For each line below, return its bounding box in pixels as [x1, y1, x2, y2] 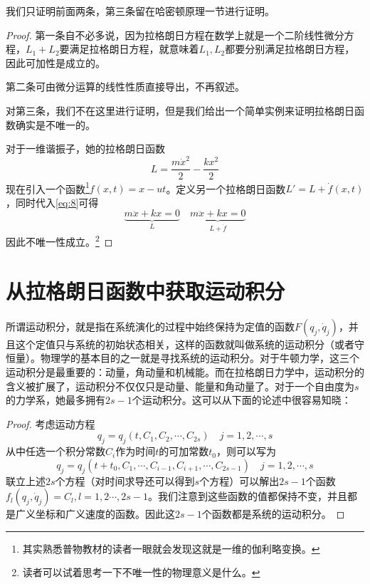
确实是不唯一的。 [15, 117, 95, 132]
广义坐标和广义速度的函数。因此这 [15, 506, 175, 521]
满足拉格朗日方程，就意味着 [69, 41, 199, 56]
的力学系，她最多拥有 [6, 392, 105, 407]
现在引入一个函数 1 [6, 179, 90, 196]
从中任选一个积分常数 [6, 444, 105, 459]
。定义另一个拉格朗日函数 [166, 181, 286, 196]
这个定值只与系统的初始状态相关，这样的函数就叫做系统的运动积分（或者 [15, 336, 354, 351]
